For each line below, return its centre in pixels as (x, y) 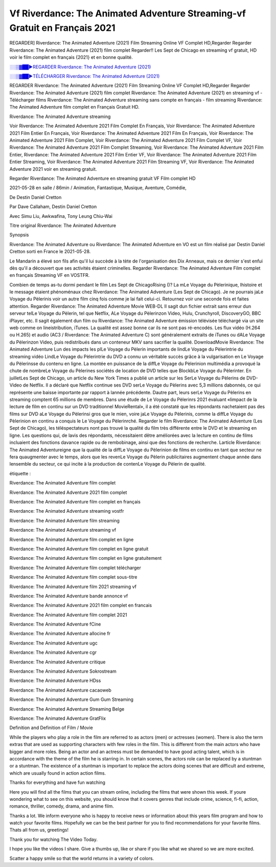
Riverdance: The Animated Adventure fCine (55, 624)
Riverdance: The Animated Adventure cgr (53, 652)
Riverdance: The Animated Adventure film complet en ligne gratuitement (86, 558)
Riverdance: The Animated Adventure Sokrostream (63, 671)
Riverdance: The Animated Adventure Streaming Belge (67, 709)
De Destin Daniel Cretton (36, 197)
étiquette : (20, 473)
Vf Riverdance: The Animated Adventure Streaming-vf (128, 13)
